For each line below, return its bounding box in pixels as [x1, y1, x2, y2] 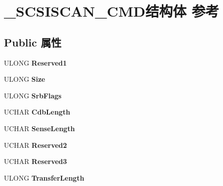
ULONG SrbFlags [4, 90, 62, 100]
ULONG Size [4, 74, 45, 84]
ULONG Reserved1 [4, 57, 67, 68]
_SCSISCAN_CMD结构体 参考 [4, 1, 219, 21]
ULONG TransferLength [4, 172, 85, 183]
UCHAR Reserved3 [4, 156, 67, 166]
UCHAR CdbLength [4, 107, 70, 117]
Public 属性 [4, 34, 62, 49]
